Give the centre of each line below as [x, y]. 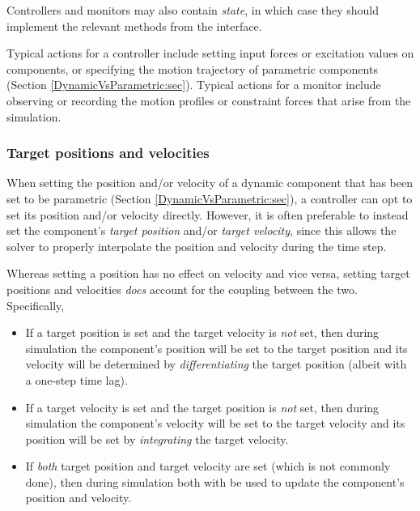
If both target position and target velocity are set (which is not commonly [208, 466]
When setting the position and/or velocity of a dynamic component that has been [210, 183]
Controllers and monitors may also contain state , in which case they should [193, 10]
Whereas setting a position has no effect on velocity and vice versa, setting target [208, 273]
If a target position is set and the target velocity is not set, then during [202, 332]
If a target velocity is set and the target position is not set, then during [202, 407]
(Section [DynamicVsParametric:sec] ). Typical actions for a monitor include [194, 85]
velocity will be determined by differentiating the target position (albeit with [216, 364]
